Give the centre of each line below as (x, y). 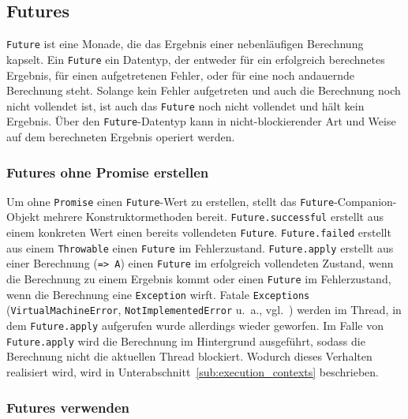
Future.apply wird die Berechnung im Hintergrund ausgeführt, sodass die (186, 340)
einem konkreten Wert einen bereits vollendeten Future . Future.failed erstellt (199, 232)
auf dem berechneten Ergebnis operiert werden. (121, 137)
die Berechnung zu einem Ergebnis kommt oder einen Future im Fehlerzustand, (199, 279)
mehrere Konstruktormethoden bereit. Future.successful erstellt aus (214, 217)
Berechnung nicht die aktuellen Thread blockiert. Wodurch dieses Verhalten (189, 356)
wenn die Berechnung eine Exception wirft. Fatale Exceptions (158, 294)
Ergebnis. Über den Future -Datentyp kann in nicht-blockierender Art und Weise (201, 121)
